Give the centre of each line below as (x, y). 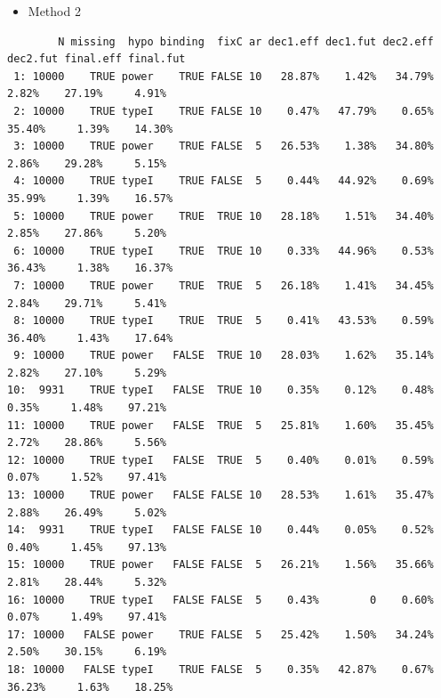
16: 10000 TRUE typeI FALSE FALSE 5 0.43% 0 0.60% (220, 600)
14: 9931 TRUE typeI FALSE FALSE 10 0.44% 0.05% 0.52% (220, 530)
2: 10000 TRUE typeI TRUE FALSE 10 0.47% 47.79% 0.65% (224, 111)
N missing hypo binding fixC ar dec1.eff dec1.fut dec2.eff (246, 41)
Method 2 (54, 11)
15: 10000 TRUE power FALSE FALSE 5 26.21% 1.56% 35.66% (220, 565)
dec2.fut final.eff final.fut (96, 59)
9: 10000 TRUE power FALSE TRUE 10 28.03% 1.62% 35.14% (224, 356)
